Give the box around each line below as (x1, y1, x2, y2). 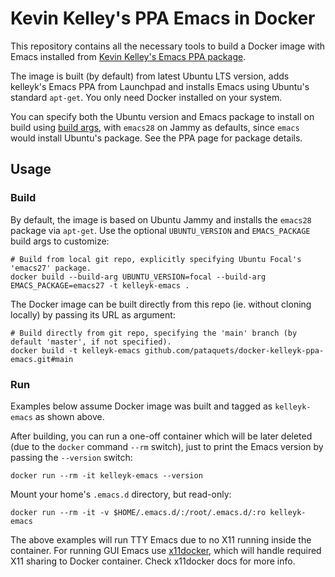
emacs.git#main (10, 354, 74, 364)
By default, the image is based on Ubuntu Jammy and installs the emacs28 (10, 213, 312, 226)
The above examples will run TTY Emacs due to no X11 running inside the (10, 533, 312, 546)
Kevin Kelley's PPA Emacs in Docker (10, 7, 316, 30)
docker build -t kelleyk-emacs (10, 345, 141, 356)
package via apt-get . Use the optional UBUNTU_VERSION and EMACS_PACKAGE (10, 224, 311, 236)
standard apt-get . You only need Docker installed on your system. (10, 91, 283, 103)
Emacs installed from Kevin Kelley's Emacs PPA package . (10, 50, 247, 62)
